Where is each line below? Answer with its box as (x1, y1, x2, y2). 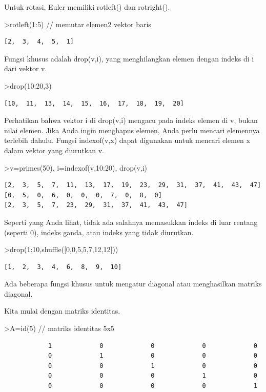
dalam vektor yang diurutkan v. (4, 145, 104, 155)
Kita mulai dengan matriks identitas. (4, 305, 120, 316)
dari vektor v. (4, 63, 47, 74)
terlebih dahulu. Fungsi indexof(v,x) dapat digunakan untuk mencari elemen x (4, 135, 250, 146)
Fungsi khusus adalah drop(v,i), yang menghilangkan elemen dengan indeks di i (4, 53, 254, 64)
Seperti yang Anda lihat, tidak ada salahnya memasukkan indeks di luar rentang (4, 216, 258, 227)
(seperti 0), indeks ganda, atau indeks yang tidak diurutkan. (4, 226, 194, 237)
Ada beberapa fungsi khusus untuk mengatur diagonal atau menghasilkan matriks (4, 278, 262, 289)
